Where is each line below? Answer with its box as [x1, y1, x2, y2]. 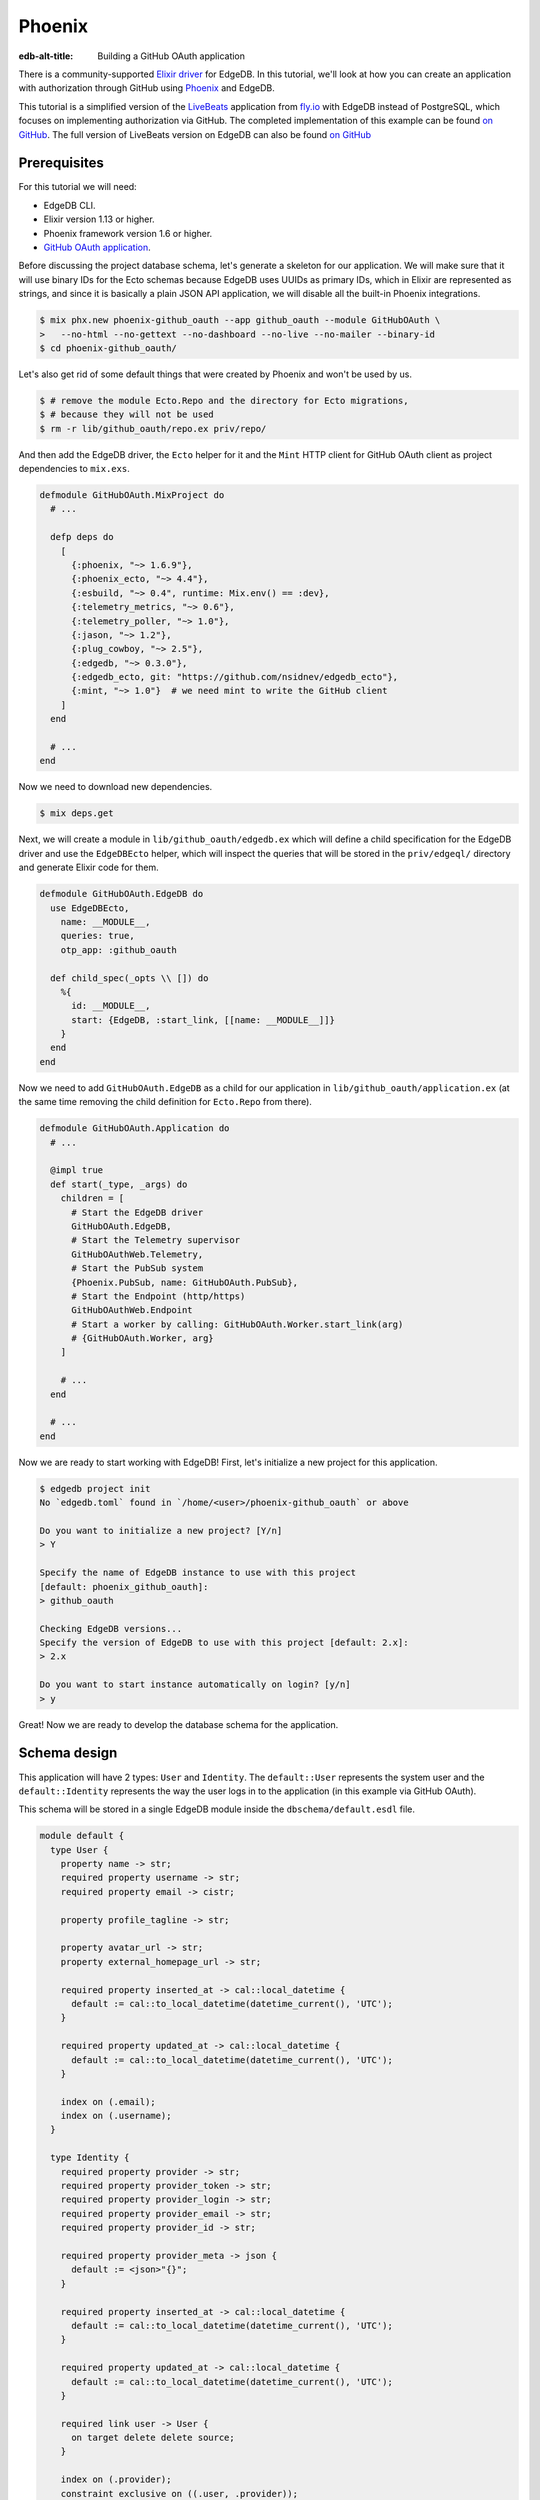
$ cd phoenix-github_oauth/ [39, 342, 177, 354]
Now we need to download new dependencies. [18, 781, 213, 793]
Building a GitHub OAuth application [97, 50, 245, 62]
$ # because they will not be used [39, 409, 214, 420]
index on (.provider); [60, 2474, 172, 2485]
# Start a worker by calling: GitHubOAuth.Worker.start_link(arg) [71, 1318, 404, 1330]
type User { [50, 1844, 109, 1855]
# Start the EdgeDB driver [71, 1206, 204, 1218]
